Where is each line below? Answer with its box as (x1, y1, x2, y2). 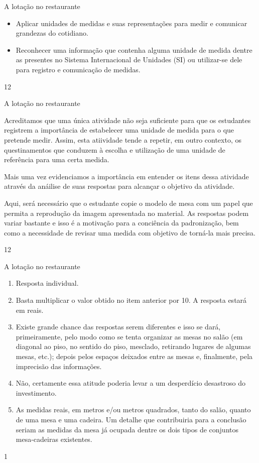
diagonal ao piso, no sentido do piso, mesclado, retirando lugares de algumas (16, 341, 251, 352)
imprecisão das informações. (16, 361, 102, 371)
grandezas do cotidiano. (16, 28, 88, 38)
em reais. (16, 304, 44, 315)
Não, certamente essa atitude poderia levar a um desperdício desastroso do (16, 378, 245, 388)
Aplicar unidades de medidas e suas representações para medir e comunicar (16, 18, 247, 28)
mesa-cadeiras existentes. (16, 434, 92, 444)
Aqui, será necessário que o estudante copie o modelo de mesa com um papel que (4, 197, 253, 208)
